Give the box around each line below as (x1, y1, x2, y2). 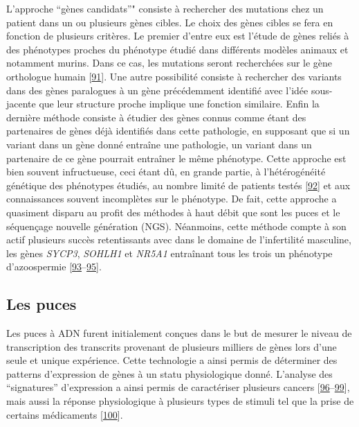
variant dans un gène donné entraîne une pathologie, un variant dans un (6, 137, 312, 151)
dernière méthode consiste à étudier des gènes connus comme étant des (6, 110, 306, 124)
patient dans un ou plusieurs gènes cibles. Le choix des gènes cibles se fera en (6, 15, 333, 29)
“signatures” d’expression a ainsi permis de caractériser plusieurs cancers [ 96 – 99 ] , (6, 380, 350, 394)
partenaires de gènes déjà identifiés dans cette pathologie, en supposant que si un (6, 123, 350, 138)
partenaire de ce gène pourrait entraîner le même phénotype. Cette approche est (6, 150, 347, 165)
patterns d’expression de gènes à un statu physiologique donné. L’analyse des (6, 366, 333, 381)
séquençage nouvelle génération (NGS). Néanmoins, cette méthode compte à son (6, 218, 347, 233)
